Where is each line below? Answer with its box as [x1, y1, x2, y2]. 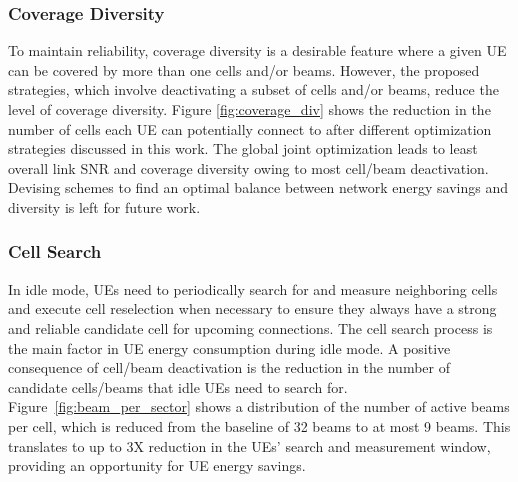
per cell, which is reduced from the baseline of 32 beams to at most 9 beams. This [8, 415, 511, 436]
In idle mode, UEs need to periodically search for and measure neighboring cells [8, 278, 498, 299]
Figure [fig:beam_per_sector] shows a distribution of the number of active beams [8, 396, 510, 417]
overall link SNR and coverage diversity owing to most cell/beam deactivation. [8, 157, 489, 178]
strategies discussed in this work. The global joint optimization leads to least [8, 138, 478, 159]
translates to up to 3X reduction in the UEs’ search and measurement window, [8, 435, 491, 456]
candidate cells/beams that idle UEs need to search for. [8, 376, 348, 397]
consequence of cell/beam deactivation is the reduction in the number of [8, 357, 450, 378]
